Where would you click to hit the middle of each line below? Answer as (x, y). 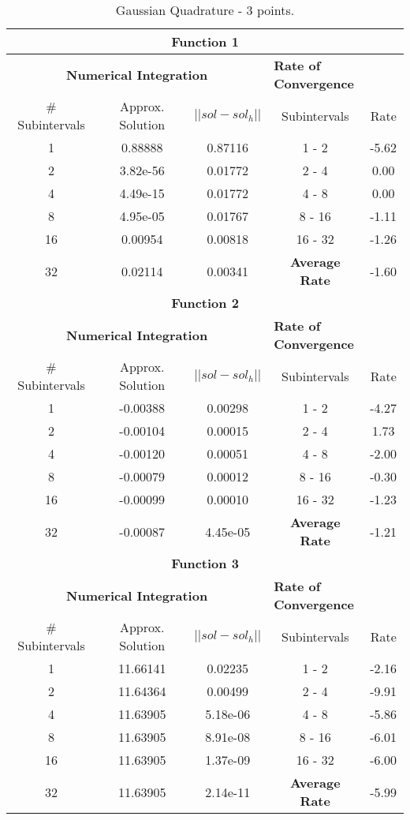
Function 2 (205, 303)
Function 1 (205, 41)
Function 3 (205, 563)
